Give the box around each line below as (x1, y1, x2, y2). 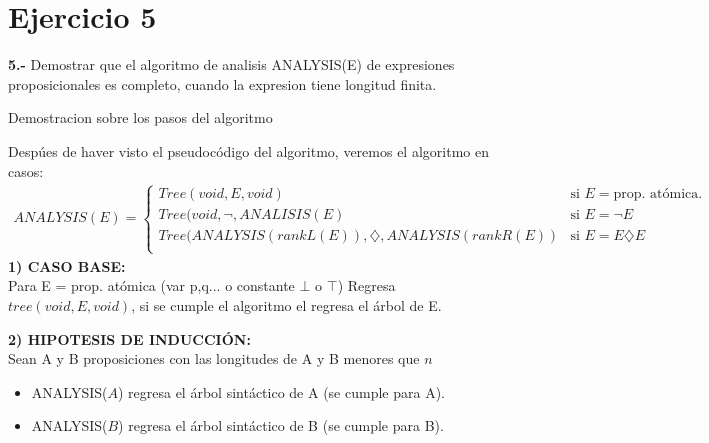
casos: (8, 160, 44, 181)
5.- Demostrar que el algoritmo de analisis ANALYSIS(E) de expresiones (8, 54, 455, 75)
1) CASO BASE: (8, 255, 126, 276)
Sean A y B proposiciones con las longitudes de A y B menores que (8, 348, 420, 369)
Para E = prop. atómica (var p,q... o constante (8, 275, 295, 296)
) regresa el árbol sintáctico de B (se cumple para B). (118, 415, 444, 436)
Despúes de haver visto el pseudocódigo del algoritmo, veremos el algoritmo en (8, 140, 489, 161)
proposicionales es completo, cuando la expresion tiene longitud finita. (8, 73, 437, 94)
